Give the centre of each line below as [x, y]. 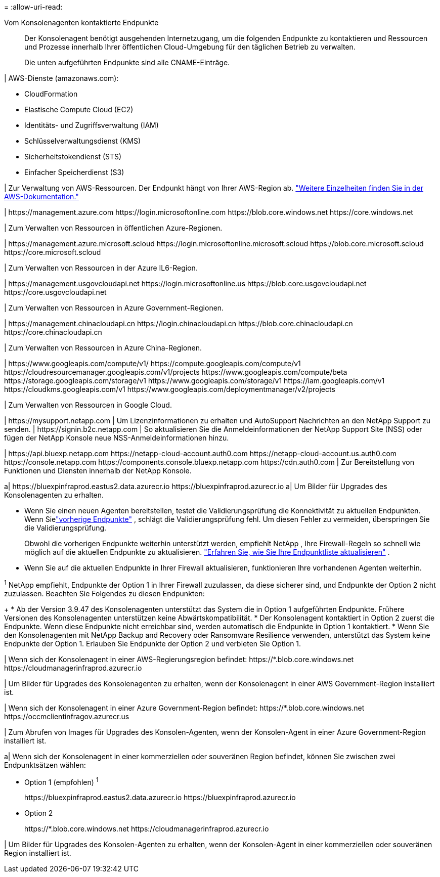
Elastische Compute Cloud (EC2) [79, 109]
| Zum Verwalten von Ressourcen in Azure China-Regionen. [103, 348]
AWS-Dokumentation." [41, 196]
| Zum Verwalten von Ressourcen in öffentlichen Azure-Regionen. [113, 228]
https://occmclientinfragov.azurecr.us [67, 716]
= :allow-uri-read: [33, 7]
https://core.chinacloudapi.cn [53, 332]
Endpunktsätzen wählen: [45, 765]
